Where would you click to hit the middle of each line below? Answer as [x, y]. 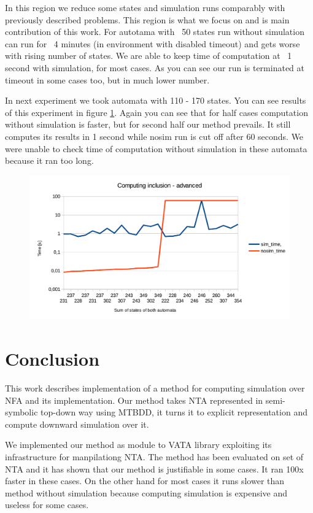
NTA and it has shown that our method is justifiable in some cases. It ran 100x [154, 469]
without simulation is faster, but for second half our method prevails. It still [148, 124]
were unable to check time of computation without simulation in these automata [156, 148]
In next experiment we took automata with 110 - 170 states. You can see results [156, 100]
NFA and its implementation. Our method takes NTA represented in [134, 400]
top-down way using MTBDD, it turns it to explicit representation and [174, 412]
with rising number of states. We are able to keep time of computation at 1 [149, 56]
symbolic [21, 412]
